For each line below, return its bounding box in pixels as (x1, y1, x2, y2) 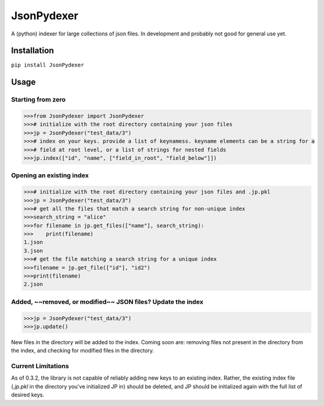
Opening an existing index (11, 171, 89, 180)
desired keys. (11, 391, 44, 399)
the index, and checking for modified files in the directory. (11, 347, 154, 354)
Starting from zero (11, 95, 66, 104)
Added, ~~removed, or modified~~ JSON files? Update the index (11, 297, 204, 306)
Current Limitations (11, 362, 69, 371)
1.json (23, 239, 43, 246)
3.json (23, 247, 43, 254)
